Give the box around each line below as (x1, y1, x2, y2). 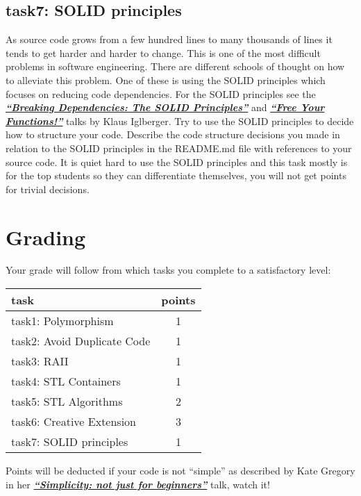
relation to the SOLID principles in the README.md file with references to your (6, 140, 352, 155)
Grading (6, 222, 86, 251)
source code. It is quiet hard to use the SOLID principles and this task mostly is (6, 154, 348, 169)
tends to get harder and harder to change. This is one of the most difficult (6, 45, 321, 60)
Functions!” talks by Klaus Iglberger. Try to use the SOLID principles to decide (6, 113, 354, 128)
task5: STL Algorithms (11, 393, 123, 410)
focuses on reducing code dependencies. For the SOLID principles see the (6, 86, 316, 101)
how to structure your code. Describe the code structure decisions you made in (6, 127, 340, 142)
